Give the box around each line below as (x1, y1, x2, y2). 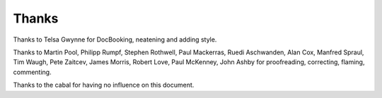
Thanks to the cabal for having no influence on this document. (13, 81, 195, 90)
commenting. (13, 68, 52, 76)
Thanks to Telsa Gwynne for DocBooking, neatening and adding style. (13, 35, 217, 44)
